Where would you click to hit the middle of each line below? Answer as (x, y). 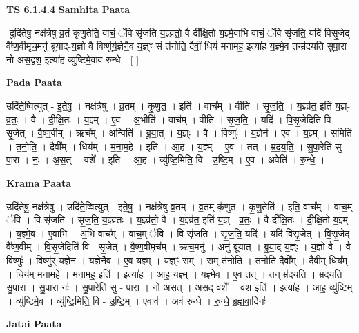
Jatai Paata (34, 324)
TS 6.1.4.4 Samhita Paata (68, 9)
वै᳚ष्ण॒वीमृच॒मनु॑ (27, 46)
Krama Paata (39, 182)
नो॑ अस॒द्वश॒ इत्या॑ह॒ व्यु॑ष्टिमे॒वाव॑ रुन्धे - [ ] (73, 59)
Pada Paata (34, 82)
